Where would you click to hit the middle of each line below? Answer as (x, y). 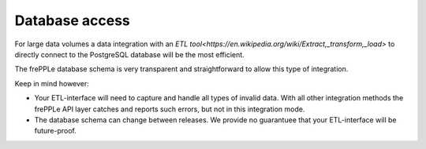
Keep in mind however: (52, 83)
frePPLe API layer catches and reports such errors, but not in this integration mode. (170, 109)
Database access (72, 20)
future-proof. (55, 131)
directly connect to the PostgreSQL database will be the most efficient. (129, 54)
